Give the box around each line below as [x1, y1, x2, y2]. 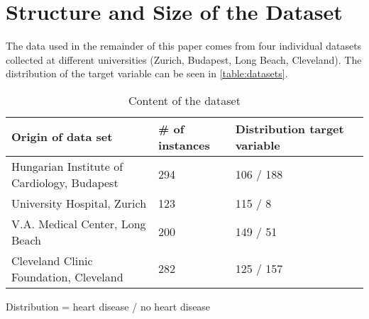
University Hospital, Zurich [11, 194, 147, 211]
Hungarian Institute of [11, 157, 123, 174]
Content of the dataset [128, 91, 241, 108]
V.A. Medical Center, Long [11, 215, 146, 232]
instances [158, 136, 210, 153]
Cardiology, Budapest [11, 174, 119, 191]
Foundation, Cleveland [11, 268, 123, 285]
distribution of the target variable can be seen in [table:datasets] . [6, 66, 288, 81]
